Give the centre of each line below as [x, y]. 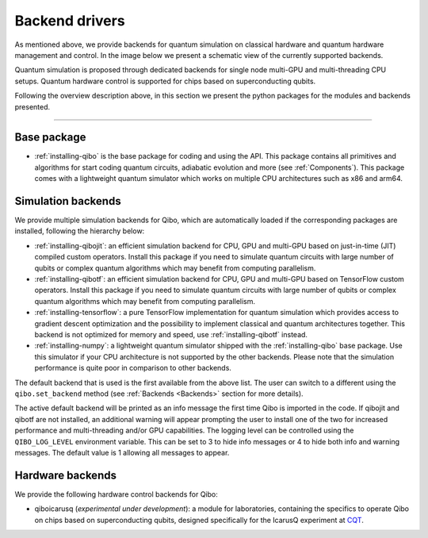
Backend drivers [70, 21]
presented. [32, 106]
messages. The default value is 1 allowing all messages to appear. [122, 452]
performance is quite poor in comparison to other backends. [133, 368]
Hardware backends [65, 475]
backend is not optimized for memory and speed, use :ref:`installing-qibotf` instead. [171, 334]
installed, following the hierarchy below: [80, 231]
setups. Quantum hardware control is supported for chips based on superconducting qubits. [165, 81]
